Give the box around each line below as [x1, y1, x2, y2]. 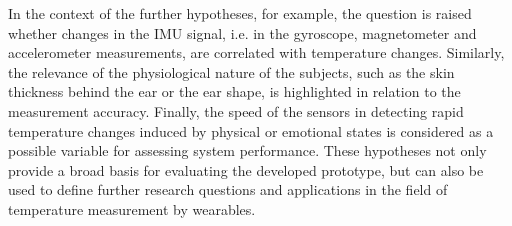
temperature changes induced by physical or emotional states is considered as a [8, 120, 494, 141]
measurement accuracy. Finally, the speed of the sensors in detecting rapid [8, 100, 464, 121]
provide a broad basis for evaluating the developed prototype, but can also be [8, 159, 484, 180]
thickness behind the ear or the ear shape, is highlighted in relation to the [8, 81, 461, 102]
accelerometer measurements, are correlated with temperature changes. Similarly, [8, 42, 505, 63]
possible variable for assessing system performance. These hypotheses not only [8, 140, 487, 161]
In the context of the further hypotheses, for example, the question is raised [8, 3, 472, 23]
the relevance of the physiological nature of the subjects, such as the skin [8, 61, 455, 82]
